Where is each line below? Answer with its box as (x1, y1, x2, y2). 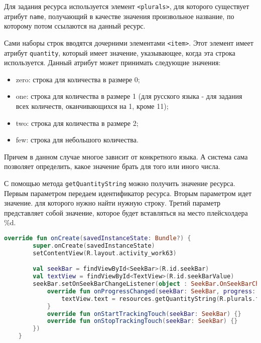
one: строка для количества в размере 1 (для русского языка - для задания (16, 91, 242, 101)
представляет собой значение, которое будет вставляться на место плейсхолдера (4, 207, 248, 218)
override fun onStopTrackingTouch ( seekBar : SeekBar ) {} (47, 317, 238, 325)
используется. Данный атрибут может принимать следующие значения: (4, 57, 221, 68)
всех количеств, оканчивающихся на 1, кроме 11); (16, 101, 169, 111)
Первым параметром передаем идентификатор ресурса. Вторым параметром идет (4, 188, 252, 198)
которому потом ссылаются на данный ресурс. (4, 21, 146, 31)
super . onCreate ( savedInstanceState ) (33, 242, 155, 249)
